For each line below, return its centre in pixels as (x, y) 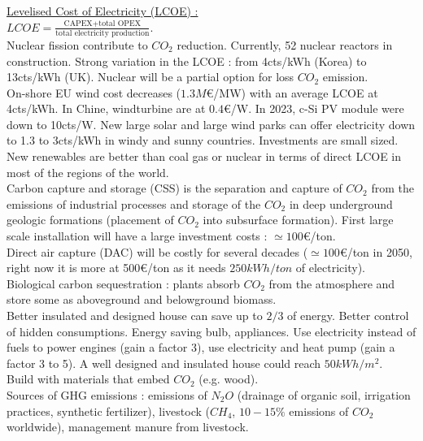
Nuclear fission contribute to (77, 44)
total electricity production (102, 33)
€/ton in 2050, (376, 251)
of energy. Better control (348, 315)
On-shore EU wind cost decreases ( (94, 92)
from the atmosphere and (332, 283)
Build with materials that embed (88, 379)
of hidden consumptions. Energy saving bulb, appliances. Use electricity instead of (211, 331)
